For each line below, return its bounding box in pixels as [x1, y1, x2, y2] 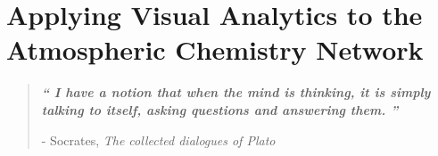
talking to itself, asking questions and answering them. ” [41, 100, 399, 119]
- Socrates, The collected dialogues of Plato [41, 130, 276, 149]
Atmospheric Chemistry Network [6, 31, 424, 68]
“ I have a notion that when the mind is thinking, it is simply [41, 83, 431, 102]
